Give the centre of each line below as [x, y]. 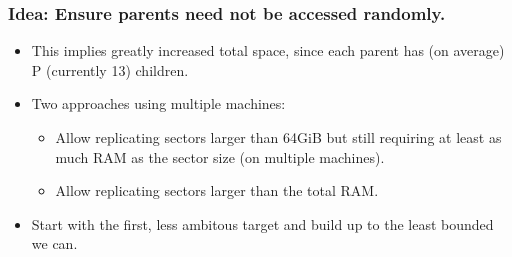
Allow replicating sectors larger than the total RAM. [217, 190]
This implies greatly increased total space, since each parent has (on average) [268, 50]
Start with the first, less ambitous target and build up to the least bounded [262, 223]
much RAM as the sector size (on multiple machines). [220, 156]
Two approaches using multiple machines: [158, 103]
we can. [54, 243]
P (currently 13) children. [110, 69]
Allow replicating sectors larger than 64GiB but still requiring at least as [278, 137]
